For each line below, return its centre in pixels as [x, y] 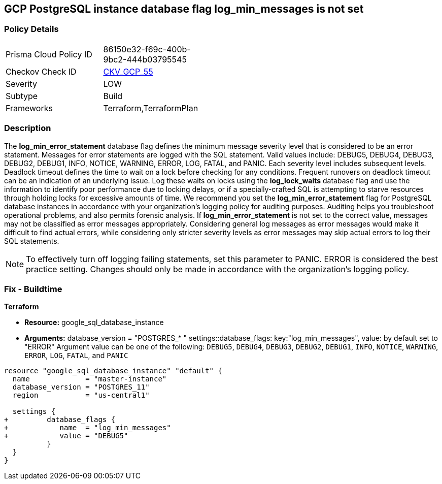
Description [28, 128]
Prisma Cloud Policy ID [49, 54]
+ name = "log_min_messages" [88, 428]
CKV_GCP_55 [128, 71]
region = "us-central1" [81, 395]
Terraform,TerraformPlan [151, 108]
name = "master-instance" [90, 379]
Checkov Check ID [41, 71]
